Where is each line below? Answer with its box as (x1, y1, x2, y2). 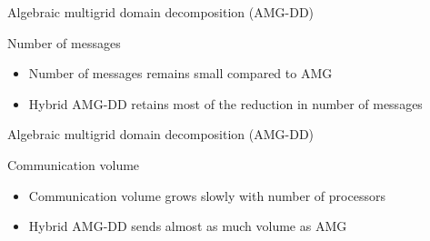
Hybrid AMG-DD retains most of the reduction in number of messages (28, 94, 423, 113)
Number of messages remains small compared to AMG (28, 64, 333, 83)
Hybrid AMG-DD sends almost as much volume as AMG (28, 216, 347, 236)
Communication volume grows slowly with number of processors (28, 186, 385, 205)
